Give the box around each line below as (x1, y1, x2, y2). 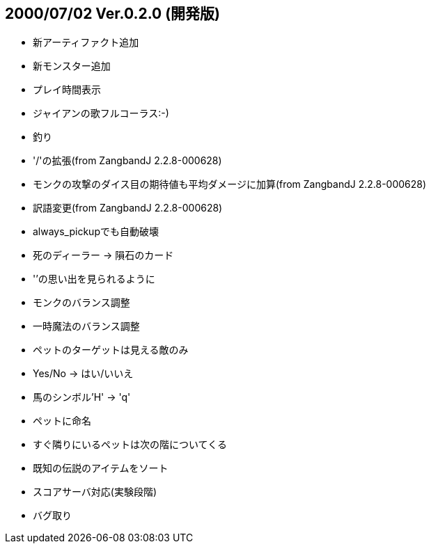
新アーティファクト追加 (33, 36, 139, 49)
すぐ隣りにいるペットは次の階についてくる (33, 438, 227, 451)
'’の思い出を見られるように (33, 273, 155, 285)
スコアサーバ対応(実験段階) (33, 486, 157, 498)
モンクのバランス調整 (33, 296, 130, 309)
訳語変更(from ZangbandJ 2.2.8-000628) (33, 202, 223, 214)
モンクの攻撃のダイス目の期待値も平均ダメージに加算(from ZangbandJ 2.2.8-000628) (33, 178, 427, 191)
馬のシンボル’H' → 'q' (33, 391, 131, 404)
